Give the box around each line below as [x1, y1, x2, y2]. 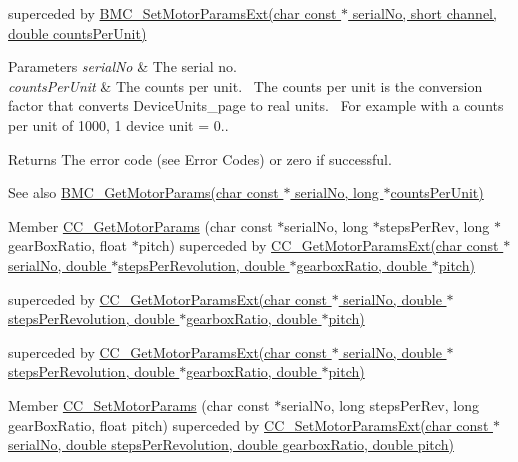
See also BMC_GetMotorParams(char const [8, 182, 279, 203]
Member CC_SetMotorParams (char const [8, 394, 270, 415]
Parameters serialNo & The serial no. [8, 56, 237, 77]
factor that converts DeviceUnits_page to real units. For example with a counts [8, 95, 504, 116]
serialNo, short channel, [352, 3, 497, 23]
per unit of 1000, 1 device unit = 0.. [8, 114, 229, 135]
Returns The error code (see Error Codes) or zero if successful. [8, 148, 392, 169]
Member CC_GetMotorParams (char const [8, 215, 273, 236]
